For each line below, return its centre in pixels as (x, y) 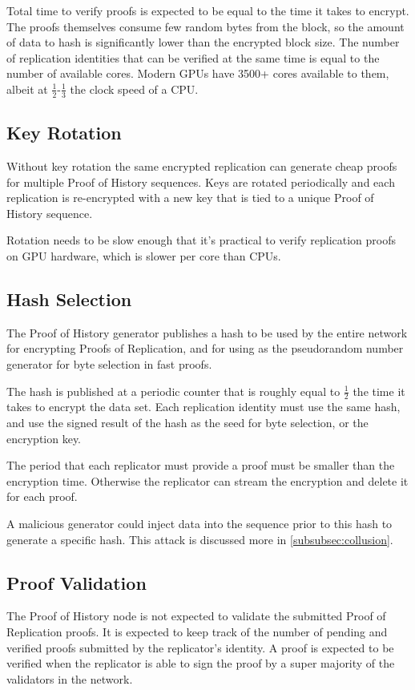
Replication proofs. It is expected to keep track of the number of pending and (197, 631)
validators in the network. (70, 678)
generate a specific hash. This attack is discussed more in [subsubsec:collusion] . (200, 539)
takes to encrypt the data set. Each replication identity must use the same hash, (203, 407)
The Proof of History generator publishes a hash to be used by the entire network (207, 332)
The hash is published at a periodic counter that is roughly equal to (173, 391)
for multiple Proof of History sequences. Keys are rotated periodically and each (201, 182)
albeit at (27, 89)
